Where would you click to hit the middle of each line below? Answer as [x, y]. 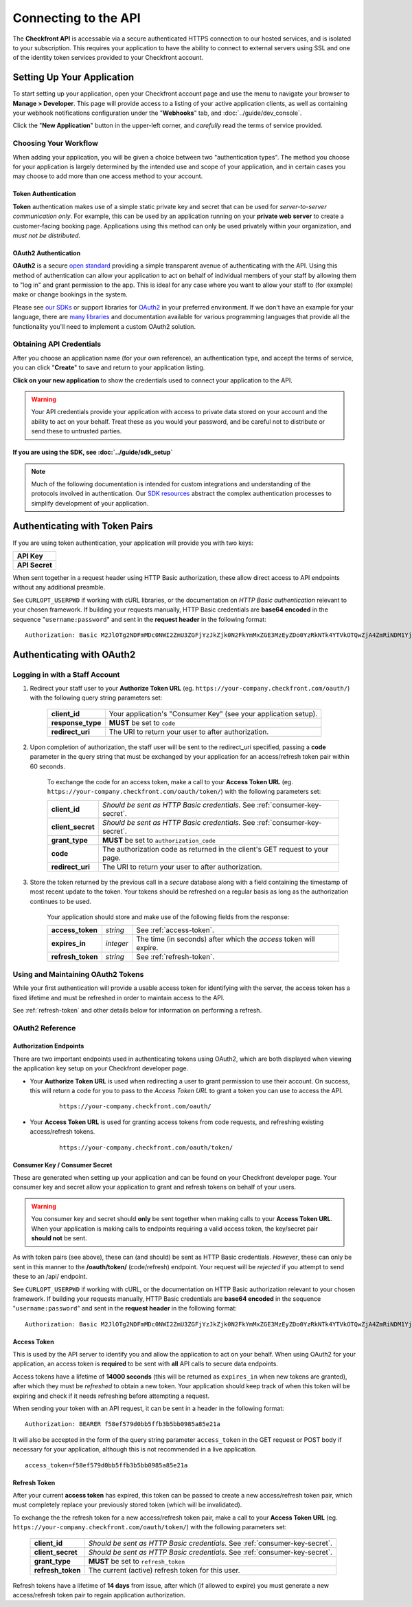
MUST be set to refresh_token [137, 1561]
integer [117, 944]
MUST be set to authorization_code [159, 840]
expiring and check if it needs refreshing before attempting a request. [111, 1396]
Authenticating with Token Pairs [83, 526]
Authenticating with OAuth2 [74, 655]
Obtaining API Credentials [57, 344]
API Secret [35, 565]
